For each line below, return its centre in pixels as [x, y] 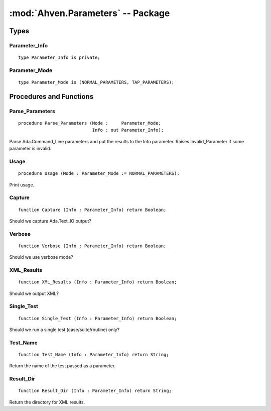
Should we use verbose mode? [41, 257]
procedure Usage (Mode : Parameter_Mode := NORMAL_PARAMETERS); [99, 174]
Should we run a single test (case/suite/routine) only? [64, 330]
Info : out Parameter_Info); [128, 130]
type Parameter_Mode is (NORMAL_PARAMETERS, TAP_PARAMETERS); [96, 82]
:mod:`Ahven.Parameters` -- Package [90, 13]
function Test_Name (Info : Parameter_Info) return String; [94, 354]
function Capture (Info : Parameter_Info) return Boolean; [92, 210]
